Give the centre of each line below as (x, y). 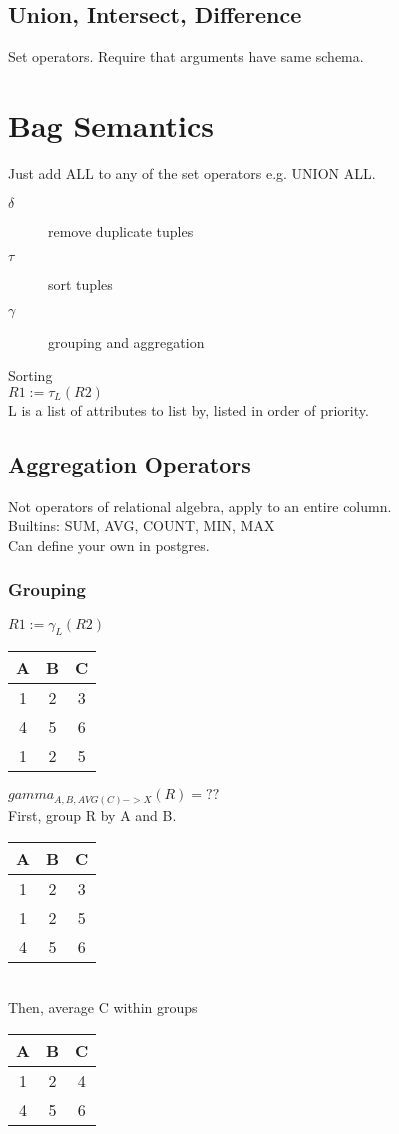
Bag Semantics (111, 124)
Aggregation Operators (129, 463)
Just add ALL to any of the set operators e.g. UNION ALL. (192, 172)
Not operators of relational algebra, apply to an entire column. (200, 505)
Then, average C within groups (103, 1007)
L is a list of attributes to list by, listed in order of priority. (188, 409)
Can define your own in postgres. (109, 544)
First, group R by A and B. (92, 815)
